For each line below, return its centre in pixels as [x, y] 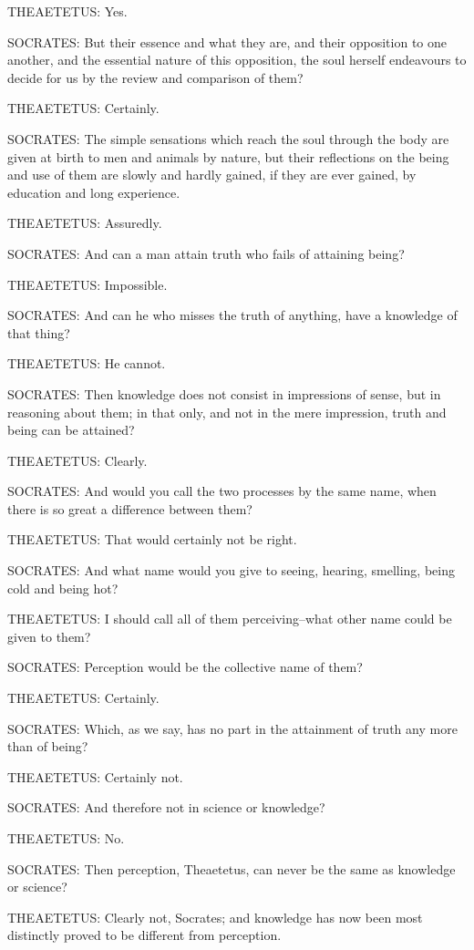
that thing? [39, 332]
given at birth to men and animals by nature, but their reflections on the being [228, 156]
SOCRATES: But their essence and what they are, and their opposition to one [227, 41]
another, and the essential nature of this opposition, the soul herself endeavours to [237, 60]
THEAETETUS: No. [66, 838]
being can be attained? [71, 430]
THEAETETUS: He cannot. [87, 363]
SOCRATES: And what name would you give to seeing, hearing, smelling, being [231, 570]
